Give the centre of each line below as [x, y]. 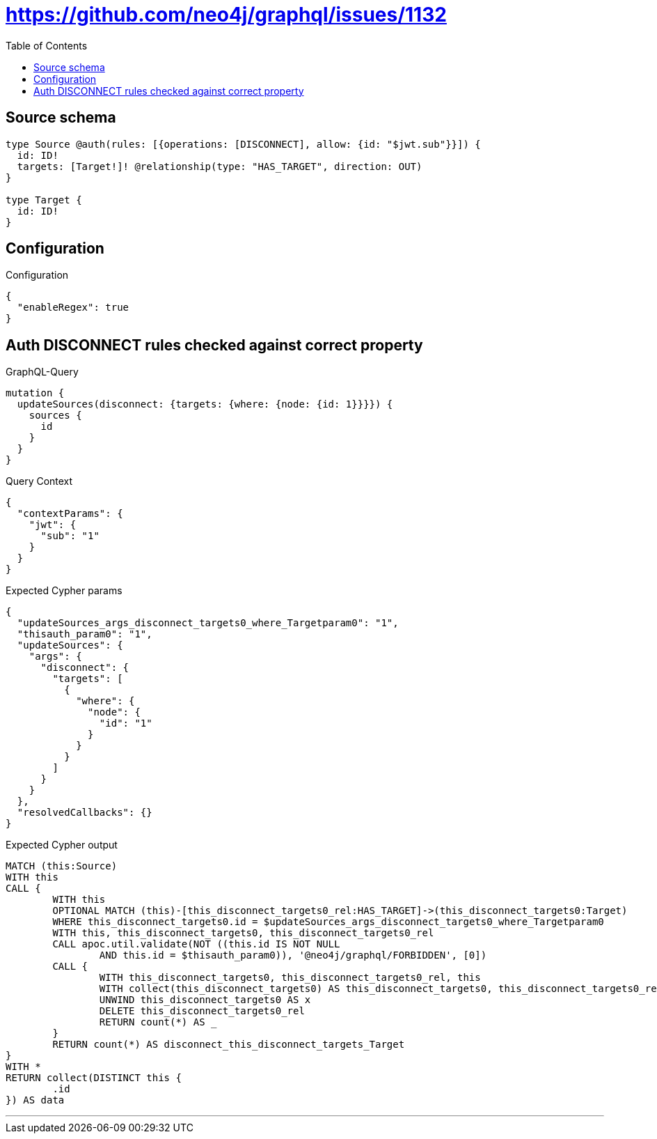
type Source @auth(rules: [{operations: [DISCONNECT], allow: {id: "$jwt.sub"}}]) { [243, 144]
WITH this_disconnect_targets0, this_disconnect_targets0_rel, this [290, 978]
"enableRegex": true [73, 308]
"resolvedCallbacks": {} [85, 813]
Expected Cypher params [64, 591]
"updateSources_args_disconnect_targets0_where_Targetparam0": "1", [208, 623]
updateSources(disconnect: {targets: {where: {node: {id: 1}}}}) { [205, 404]
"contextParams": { [70, 514]
